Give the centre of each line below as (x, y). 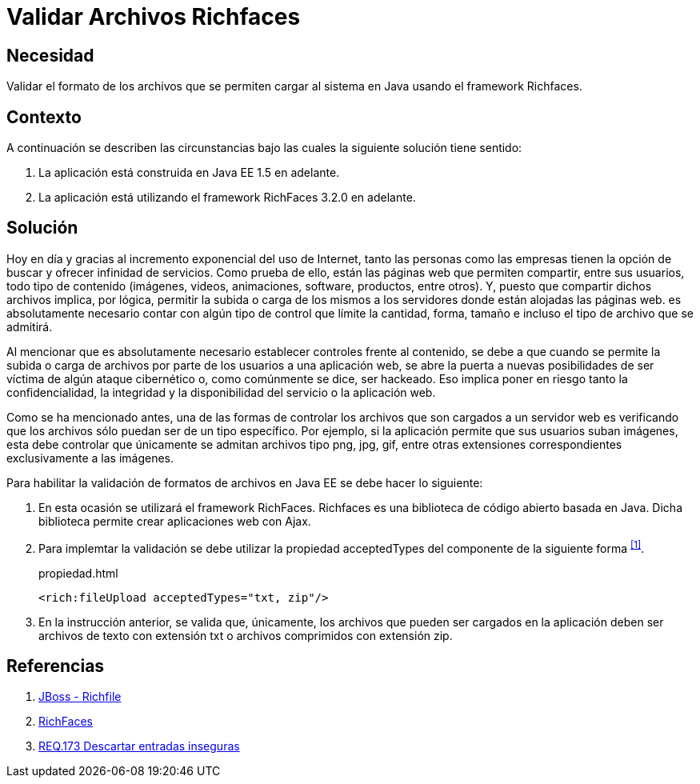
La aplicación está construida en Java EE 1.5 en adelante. (189, 173)
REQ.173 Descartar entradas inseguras (139, 746)
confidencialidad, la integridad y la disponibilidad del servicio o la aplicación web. (221, 392)
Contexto (44, 117)
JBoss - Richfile (80, 697)
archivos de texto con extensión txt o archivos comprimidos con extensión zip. (246, 635)
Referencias (56, 666)
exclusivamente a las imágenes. (90, 458)
